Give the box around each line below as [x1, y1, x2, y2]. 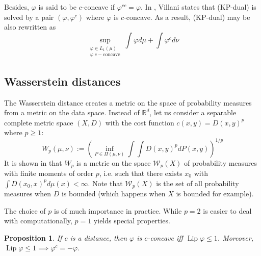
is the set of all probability [156, 177, 239, 188]
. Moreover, [217, 232, 254, 243]
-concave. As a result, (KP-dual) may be [124, 11, 250, 22]
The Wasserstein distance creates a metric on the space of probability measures [4, 97, 252, 108]
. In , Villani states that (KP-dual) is [141, 2, 256, 12]
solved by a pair [4, 11, 54, 22]
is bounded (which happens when [61, 188, 166, 199]
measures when [4, 188, 51, 199]
